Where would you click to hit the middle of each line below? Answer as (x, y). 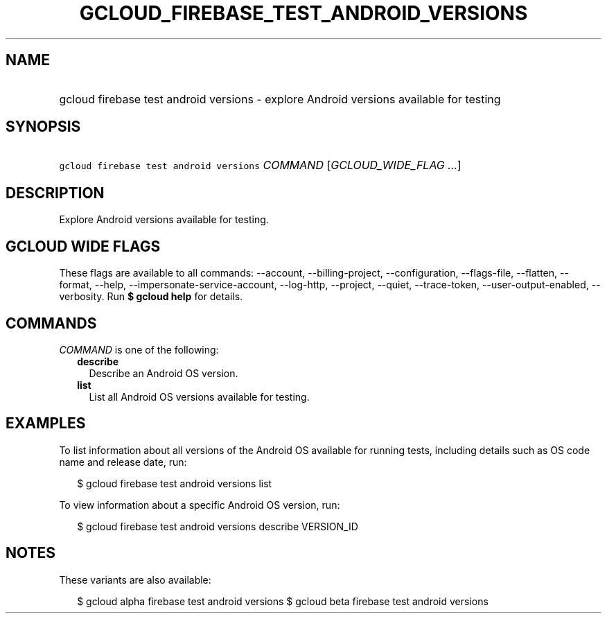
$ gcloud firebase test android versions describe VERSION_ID (218, 526)
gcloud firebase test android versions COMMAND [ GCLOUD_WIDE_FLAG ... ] (260, 165)
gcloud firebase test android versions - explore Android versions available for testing (280, 99)
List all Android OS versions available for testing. (199, 396)
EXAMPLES (46, 424)
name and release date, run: (123, 462)
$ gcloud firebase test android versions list (175, 483)
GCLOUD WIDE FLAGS (83, 246)
